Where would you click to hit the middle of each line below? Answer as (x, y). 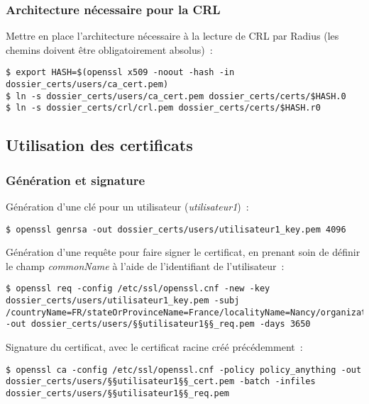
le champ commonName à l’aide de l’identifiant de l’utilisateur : (145, 265)
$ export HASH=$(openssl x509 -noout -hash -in (120, 73)
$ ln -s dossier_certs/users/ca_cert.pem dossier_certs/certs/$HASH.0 (176, 96)
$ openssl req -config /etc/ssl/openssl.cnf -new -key (138, 289)
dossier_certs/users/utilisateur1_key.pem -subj (123, 301)
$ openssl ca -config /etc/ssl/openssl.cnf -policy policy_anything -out (184, 370)
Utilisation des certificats (99, 145)
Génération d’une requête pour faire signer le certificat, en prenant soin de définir (183, 252)
